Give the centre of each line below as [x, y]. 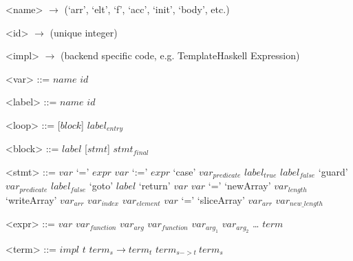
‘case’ [184, 172]
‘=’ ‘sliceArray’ [213, 199]
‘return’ [154, 186]
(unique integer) [84, 32]
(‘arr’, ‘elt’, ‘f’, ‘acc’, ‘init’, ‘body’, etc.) [147, 9]
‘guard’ [333, 172]
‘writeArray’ [31, 199]
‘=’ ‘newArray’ [239, 186]
